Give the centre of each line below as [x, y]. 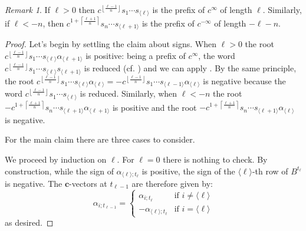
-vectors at [88, 183]
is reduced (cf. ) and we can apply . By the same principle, [190, 68]
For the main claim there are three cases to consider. [100, 139]
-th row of [270, 171]
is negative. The [34, 183]
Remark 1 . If [27, 9]
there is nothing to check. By [215, 159]
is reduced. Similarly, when [129, 93]
